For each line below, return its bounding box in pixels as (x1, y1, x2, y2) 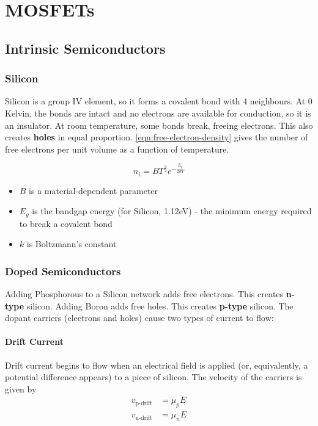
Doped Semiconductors (5, 263, 121, 278)
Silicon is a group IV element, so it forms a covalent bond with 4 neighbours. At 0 (5, 95, 312, 107)
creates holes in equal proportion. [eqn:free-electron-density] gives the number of (5, 131, 308, 143)
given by (5, 382, 37, 395)
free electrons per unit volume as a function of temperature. (5, 142, 229, 155)
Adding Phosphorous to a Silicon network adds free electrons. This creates (5, 287, 284, 300)
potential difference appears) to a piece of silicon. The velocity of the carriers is (5, 370, 302, 383)
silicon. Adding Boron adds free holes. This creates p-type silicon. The (26, 299, 294, 312)
